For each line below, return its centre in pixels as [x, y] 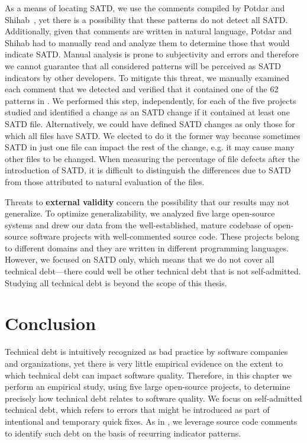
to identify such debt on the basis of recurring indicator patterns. [123, 433]
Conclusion [51, 323]
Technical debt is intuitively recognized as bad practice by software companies [146, 352]
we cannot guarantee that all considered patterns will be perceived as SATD [143, 65]
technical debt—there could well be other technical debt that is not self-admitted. [153, 271]
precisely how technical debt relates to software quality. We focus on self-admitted [153, 398]
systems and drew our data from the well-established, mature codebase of [138, 224]
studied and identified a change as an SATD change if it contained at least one [147, 112]
